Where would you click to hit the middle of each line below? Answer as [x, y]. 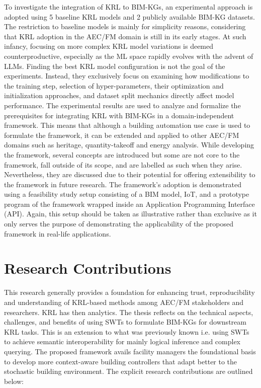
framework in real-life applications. [58, 233]
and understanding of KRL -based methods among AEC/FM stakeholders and [124, 302]
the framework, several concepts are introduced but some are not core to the [122, 154]
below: [14, 381]
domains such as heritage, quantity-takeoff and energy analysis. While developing [129, 145]
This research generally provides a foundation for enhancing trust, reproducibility [129, 292]
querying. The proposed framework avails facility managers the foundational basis [130, 351]
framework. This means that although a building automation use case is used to [127, 125]
